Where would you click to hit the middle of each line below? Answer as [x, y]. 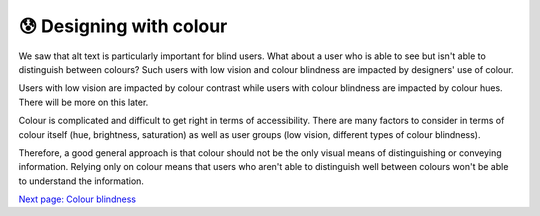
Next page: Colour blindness [77, 199]
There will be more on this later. [83, 102]
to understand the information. [81, 181]
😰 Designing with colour [123, 26]
